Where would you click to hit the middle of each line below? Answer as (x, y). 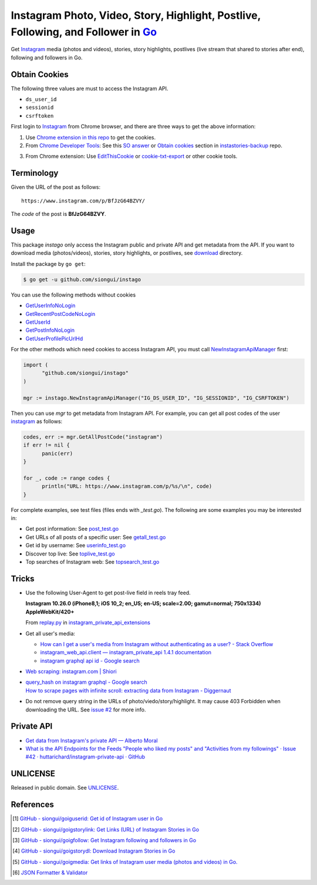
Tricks (23, 579)
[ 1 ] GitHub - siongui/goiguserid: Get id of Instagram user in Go (88, 819)
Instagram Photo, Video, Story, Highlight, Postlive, (136, 15)
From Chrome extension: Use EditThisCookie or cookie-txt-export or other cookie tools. (131, 157)
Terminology (35, 173)
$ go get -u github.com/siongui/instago (82, 279)
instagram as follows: (37, 421)
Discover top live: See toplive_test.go (70, 554)
